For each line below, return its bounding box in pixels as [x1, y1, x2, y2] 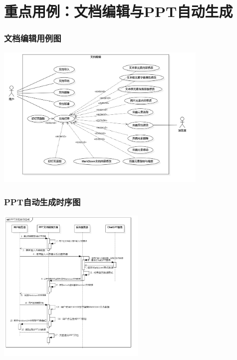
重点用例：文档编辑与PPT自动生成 [4, 1, 233, 21]
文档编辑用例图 [4, 32, 61, 44]
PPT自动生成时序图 [4, 195, 81, 208]
